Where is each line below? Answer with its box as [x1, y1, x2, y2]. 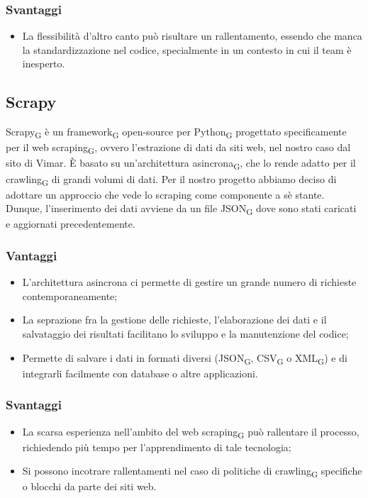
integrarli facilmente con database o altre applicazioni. [22, 365, 258, 380]
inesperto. [22, 56, 65, 71]
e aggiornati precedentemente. [6, 216, 135, 231]
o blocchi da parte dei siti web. [22, 479, 157, 494]
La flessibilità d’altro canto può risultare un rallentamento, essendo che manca [22, 28, 362, 43]
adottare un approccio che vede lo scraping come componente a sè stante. [6, 187, 325, 201]
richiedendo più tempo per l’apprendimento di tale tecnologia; [22, 439, 291, 454]
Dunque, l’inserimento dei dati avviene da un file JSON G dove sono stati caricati [6, 201, 357, 218]
